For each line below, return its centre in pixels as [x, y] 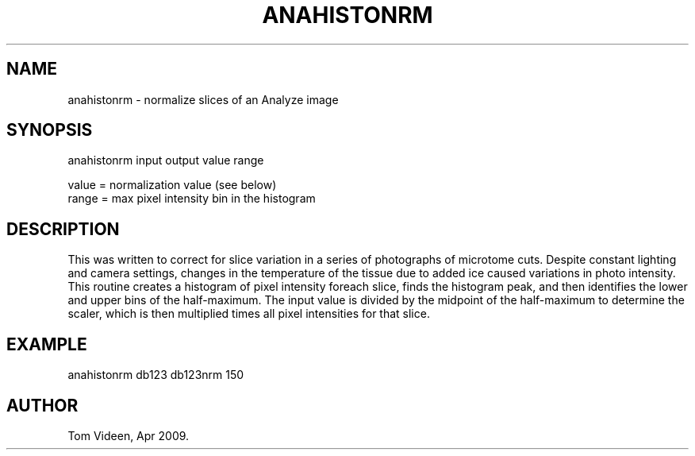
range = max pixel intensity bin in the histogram [192, 199]
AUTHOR [42, 405]
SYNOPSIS [50, 130]
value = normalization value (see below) [172, 185]
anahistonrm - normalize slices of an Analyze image [203, 99]
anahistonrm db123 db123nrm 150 [156, 375]
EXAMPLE [47, 344]
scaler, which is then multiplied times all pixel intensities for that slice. [249, 314]
